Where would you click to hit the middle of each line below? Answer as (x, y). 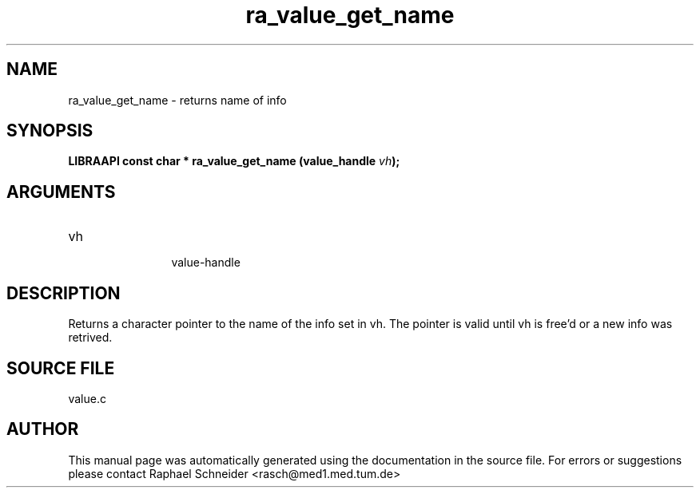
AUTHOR (43, 429)
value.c (87, 398)
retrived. (90, 338)
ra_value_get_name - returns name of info (177, 100)
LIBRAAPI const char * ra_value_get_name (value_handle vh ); (234, 161)
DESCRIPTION (64, 293)
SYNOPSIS (50, 131)
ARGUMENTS (61, 192)
